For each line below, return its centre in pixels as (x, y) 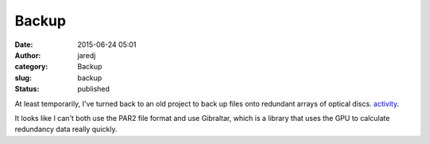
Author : (28, 55)
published (94, 89)
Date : (24, 45)
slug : (23, 78)
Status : (27, 89)
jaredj (87, 55)
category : (31, 67)
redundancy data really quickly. (66, 129)
